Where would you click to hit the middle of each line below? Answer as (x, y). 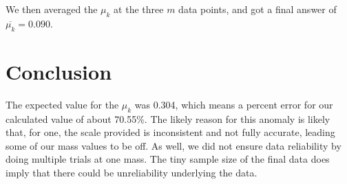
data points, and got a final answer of (257, 9)
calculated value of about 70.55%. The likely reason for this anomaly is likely (168, 118)
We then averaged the (52, 9)
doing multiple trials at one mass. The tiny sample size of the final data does (168, 159)
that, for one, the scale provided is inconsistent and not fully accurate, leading (170, 132)
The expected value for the (62, 104)
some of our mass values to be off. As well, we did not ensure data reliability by (173, 145)
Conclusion (59, 71)
